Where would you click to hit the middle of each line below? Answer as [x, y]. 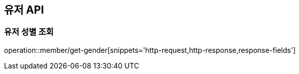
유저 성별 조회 [29, 32]
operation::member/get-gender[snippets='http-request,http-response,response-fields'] [150, 50]
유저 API [24, 10]
